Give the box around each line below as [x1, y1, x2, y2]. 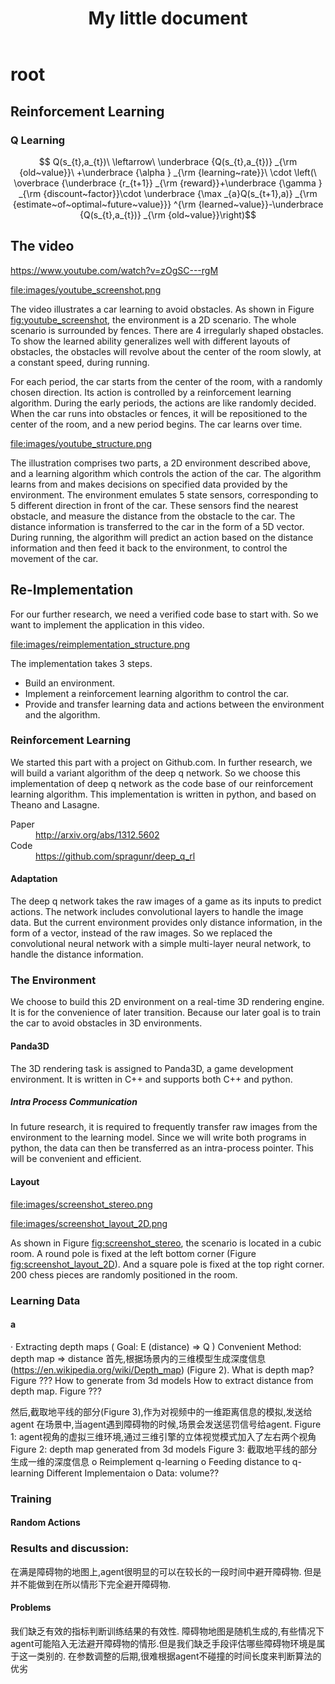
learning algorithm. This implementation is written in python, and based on [10, 788, 317, 800]
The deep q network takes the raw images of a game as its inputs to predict [10, 895, 322, 907]
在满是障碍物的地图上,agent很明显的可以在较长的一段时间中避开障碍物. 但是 [10, 1565, 322, 1577]
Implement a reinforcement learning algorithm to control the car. [24, 687, 290, 699]
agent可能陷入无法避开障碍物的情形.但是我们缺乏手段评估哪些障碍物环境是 [10, 1637, 317, 1649]
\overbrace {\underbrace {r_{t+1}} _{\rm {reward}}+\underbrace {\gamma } [13, 177, 323, 189]
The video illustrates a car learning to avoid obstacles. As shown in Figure [10, 303, 315, 315]
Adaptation [10, 873, 58, 885]
